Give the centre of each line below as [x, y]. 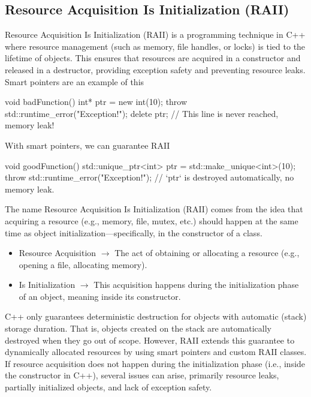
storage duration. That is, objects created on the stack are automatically [138, 328]
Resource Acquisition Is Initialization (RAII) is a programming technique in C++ [155, 34]
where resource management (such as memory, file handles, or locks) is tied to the [155, 46]
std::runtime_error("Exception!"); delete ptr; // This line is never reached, [142, 113]
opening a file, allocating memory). [83, 264]
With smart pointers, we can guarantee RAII [87, 145]
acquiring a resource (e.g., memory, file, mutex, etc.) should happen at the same [152, 220]
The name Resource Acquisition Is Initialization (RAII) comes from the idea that [154, 209]
